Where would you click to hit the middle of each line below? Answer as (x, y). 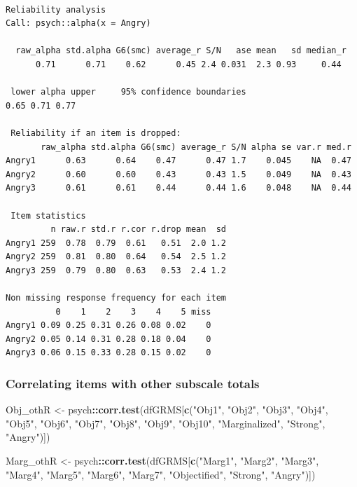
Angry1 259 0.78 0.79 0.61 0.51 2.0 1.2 (116, 243)
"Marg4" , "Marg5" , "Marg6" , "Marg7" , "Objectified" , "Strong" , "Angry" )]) (161, 474)
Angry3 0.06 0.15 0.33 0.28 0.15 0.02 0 (108, 353)
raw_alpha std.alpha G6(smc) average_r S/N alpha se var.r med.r (196, 147)
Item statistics (48, 215)
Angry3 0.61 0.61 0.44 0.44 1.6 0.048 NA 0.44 (178, 188)
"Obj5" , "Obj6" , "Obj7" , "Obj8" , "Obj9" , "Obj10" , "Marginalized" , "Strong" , (166, 423)
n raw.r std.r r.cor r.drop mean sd (138, 229)
